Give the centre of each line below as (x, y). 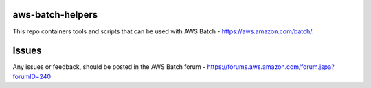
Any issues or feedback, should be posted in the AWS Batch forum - (109, 67)
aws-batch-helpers (55, 15)
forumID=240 (32, 76)
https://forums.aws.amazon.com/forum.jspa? (271, 67)
